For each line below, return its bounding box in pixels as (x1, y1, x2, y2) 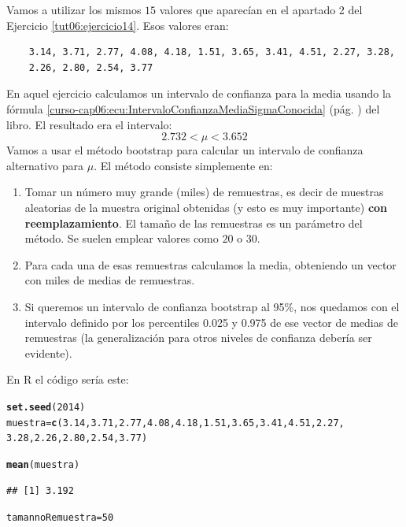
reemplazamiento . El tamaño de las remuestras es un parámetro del (24, 214, 363, 231)
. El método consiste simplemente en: (94, 157, 273, 173)
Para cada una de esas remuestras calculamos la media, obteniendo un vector (24, 256, 397, 273)
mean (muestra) (6, 458, 80, 470)
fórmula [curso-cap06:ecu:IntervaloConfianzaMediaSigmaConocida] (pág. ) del (6, 100, 380, 117)
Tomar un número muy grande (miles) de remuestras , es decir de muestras (24, 184, 384, 200)
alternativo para (6, 157, 84, 173)
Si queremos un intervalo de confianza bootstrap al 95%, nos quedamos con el (24, 298, 400, 314)
